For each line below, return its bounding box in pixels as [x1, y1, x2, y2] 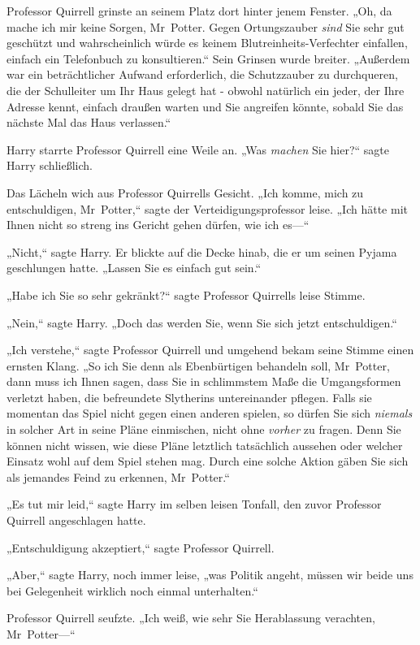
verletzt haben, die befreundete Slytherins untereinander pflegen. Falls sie [6, 388, 372, 405]
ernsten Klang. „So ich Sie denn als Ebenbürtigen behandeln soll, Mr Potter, [6, 357, 390, 374]
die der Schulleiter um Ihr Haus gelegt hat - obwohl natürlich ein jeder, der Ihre [6, 81, 405, 98]
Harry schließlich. [6, 157, 93, 174]
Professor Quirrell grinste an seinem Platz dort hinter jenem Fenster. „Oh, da [6, 2, 392, 19]
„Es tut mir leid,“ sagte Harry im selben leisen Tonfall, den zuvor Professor [6, 496, 382, 513]
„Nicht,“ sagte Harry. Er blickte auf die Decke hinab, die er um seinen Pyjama [6, 243, 397, 260]
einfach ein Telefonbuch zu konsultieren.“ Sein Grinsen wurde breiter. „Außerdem [6, 50, 410, 67]
